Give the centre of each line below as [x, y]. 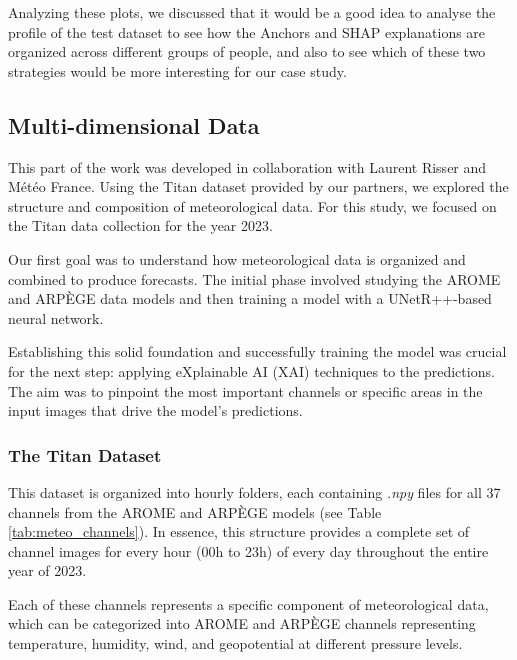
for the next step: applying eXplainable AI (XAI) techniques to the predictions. [251, 370]
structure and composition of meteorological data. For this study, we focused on [252, 205]
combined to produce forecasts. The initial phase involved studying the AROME [254, 278]
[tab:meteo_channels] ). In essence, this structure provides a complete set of [239, 531]
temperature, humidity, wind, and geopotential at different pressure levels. [235, 643]
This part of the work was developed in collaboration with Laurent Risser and [247, 166]
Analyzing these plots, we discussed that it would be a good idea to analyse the [252, 12]
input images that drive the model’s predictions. [155, 410]
